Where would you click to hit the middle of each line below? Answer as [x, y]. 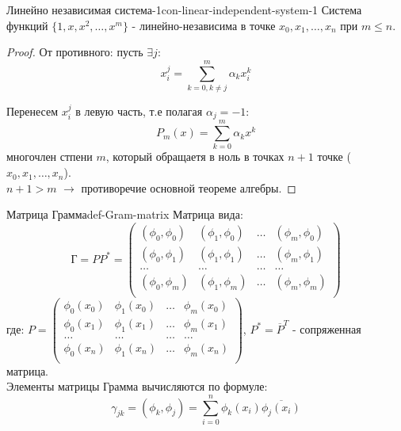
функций [27, 25]
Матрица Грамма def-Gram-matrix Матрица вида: [125, 214]
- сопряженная [327, 328]
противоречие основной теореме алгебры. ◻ [189, 187]
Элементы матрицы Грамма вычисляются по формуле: [137, 386]
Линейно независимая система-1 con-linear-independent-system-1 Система [184, 10]
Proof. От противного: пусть [75, 52]
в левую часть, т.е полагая [139, 111]
